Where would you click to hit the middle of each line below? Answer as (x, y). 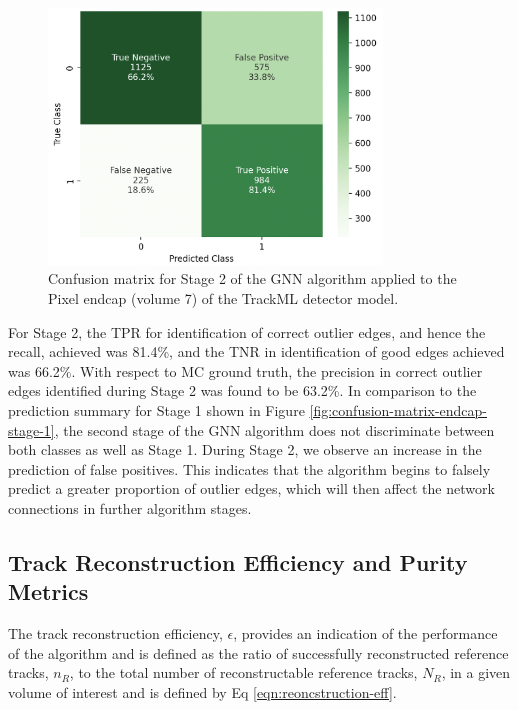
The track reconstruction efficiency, (115, 633)
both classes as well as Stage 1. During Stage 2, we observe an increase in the (245, 449)
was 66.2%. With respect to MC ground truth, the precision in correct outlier (245, 370)
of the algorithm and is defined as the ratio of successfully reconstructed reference (258, 652)
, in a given (476, 672)
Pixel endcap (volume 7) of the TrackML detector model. (223, 297)
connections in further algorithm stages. (130, 507)
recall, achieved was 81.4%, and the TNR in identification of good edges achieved (256, 351)
